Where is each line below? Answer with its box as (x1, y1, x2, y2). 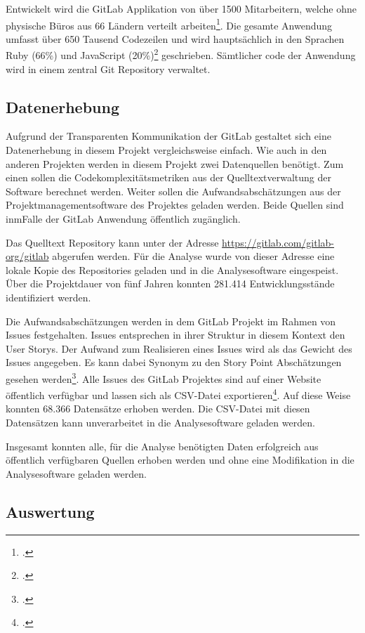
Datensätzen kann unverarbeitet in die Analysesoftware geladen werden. (6, 415, 315, 430)
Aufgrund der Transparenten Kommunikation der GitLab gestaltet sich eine (6, 129, 331, 143)
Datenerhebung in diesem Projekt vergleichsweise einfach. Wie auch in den (6, 143, 327, 157)
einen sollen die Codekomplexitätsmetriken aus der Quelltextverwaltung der (6, 170, 331, 185)
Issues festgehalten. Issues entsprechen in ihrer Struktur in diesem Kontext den (6, 327, 345, 342)
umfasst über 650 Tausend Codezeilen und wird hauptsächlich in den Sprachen (6, 31, 345, 46)
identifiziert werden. (6, 290, 91, 305)
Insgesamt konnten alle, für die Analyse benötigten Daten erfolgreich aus (6, 438, 319, 453)
